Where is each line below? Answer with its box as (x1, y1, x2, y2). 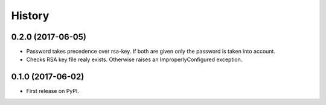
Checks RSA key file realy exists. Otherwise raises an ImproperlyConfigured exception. (26, 56, 243, 63)
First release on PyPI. (26, 88, 80, 95)
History (11, 9, 50, 22)
